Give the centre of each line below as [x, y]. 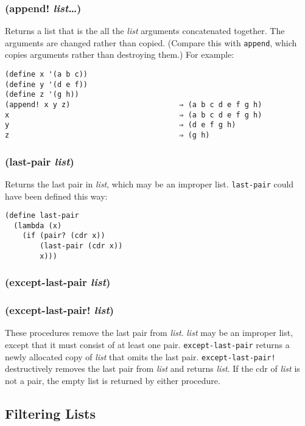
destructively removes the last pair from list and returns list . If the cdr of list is [152, 368]
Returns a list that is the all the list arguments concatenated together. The [145, 31]
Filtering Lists [50, 413]
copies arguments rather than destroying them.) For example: [120, 54]
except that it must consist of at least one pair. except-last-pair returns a [147, 345]
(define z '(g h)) [42, 95]
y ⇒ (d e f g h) [121, 125]
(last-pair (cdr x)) [81, 246]
